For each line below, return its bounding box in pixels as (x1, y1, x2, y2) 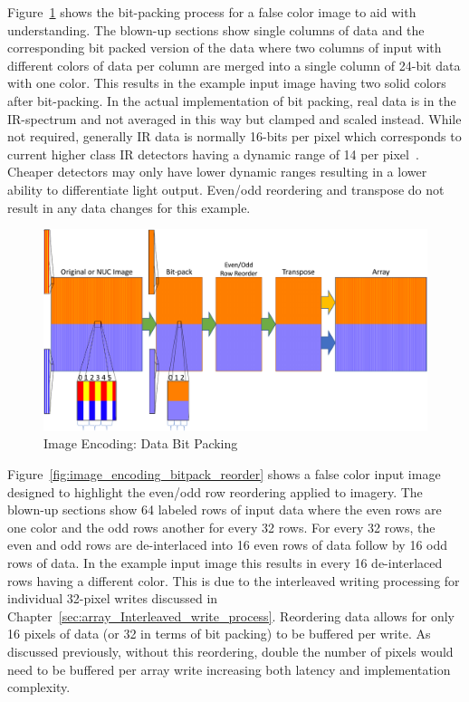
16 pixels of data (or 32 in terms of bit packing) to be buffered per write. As (7, 624, 431, 643)
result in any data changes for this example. (7, 197, 251, 216)
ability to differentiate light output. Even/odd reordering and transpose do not (7, 179, 445, 198)
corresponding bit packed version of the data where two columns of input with (7, 38, 442, 57)
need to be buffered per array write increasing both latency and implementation (7, 659, 451, 678)
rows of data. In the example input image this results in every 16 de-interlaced (7, 553, 443, 572)
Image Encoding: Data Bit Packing (43, 434, 238, 453)
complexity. (7, 678, 71, 697)
